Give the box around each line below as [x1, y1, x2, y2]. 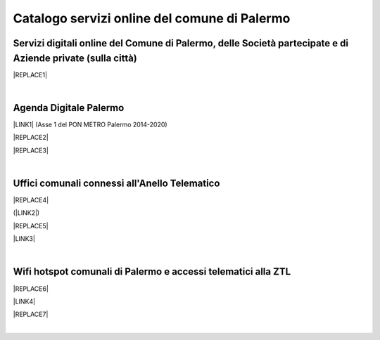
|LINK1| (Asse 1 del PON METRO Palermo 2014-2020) [13, 120, 168, 129]
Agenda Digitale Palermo [13, 102, 125, 114]
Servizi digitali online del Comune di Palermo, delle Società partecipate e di [13, 37, 348, 49]
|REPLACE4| [13, 196, 49, 204]
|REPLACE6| [13, 285, 49, 293]
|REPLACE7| [13, 310, 49, 319]
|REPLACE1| [13, 70, 48, 79]
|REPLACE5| [13, 221, 49, 230]
